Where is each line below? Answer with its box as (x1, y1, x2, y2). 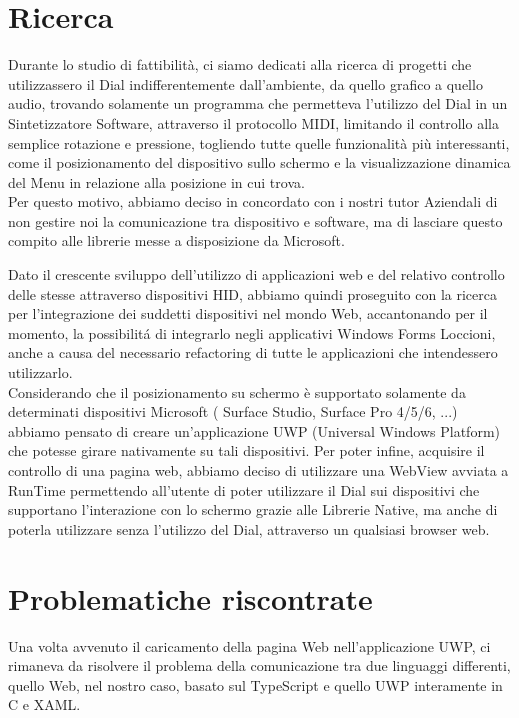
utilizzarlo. (8, 362, 73, 383)
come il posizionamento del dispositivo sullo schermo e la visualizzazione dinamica (8, 152, 511, 173)
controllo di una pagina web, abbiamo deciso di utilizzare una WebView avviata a (8, 460, 509, 480)
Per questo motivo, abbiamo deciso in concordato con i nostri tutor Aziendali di (8, 191, 498, 212)
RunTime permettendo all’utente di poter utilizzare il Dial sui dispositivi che (8, 479, 480, 500)
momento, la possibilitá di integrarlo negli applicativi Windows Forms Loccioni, (8, 322, 496, 343)
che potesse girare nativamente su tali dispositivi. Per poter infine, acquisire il (8, 440, 485, 461)
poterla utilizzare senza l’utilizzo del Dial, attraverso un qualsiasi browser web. (8, 518, 490, 539)
